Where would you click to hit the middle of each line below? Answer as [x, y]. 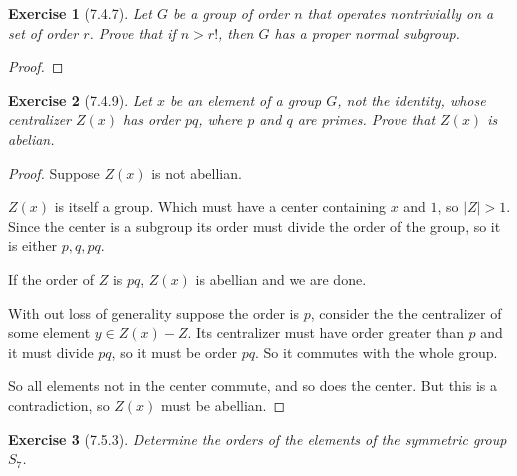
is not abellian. [196, 172]
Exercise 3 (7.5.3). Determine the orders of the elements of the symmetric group [257, 438]
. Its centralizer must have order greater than [325, 332]
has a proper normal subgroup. [367, 32]
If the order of [51, 278]
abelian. [31, 138]
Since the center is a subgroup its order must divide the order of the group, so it [254, 225]
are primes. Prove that [366, 119]
